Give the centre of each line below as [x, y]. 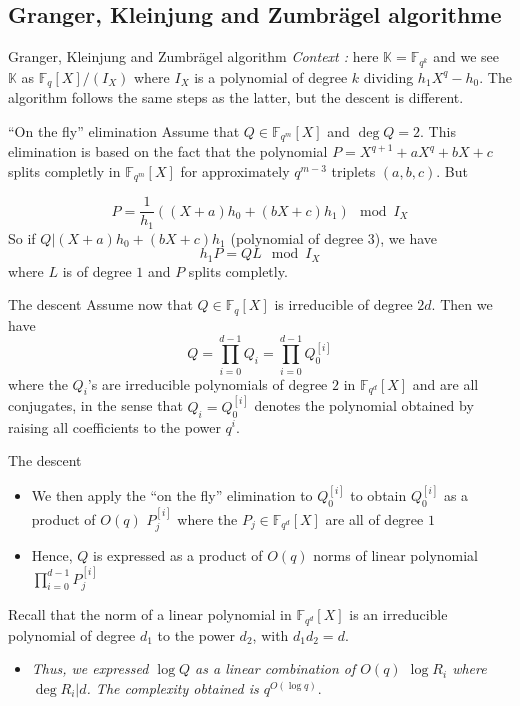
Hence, [52, 555]
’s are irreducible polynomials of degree [207, 383]
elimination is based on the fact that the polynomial [168, 151]
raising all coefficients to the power [114, 426]
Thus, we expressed [90, 668]
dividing [388, 76]
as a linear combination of [275, 668]
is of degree [97, 270]
